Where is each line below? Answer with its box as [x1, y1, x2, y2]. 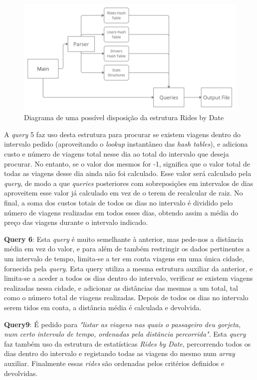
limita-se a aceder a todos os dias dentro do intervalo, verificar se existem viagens [4, 273, 253, 283]
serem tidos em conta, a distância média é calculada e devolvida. [4, 302, 202, 312]
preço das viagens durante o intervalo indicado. [4, 217, 148, 227]
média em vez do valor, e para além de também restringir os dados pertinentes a [4, 243, 250, 254]
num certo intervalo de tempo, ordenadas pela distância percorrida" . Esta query [4, 329, 246, 339]
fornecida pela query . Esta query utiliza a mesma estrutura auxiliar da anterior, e [4, 263, 253, 273]
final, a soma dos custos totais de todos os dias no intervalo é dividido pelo [4, 197, 233, 207]
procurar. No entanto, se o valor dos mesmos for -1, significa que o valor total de [4, 158, 250, 169]
